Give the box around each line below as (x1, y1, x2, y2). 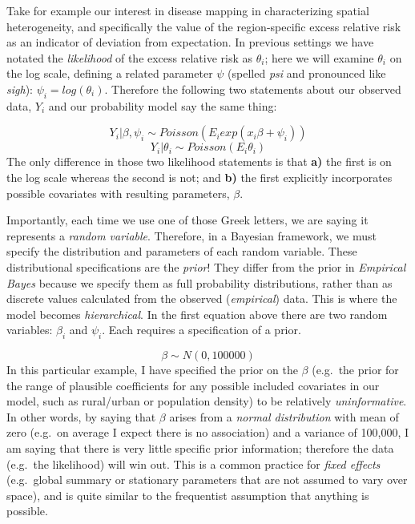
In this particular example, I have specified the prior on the (6, 361, 298, 378)
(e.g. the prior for (312, 361, 399, 378)
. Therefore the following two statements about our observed (104, 80, 401, 97)
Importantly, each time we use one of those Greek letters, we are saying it (6, 212, 369, 228)
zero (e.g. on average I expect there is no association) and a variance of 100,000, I (6, 424, 409, 441)
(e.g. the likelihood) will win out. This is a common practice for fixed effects (6, 455, 381, 472)
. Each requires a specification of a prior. (102, 321, 301, 338)
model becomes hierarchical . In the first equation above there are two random (6, 305, 388, 322)
